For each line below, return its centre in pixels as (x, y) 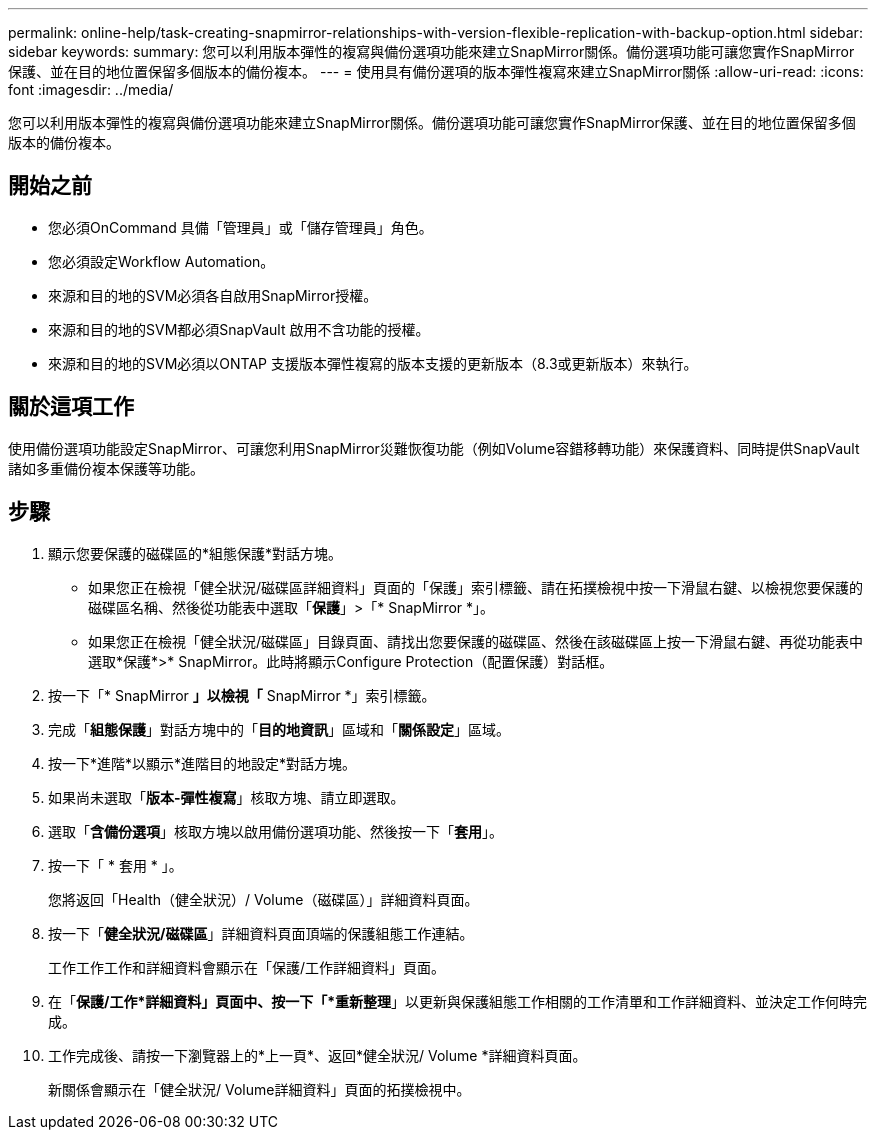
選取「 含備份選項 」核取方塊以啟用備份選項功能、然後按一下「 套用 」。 (275, 831)
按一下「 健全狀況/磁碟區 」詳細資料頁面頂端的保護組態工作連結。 (261, 933)
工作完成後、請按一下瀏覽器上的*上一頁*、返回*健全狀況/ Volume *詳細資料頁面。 (317, 1055)
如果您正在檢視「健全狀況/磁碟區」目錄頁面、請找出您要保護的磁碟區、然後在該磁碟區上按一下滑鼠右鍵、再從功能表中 (476, 641)
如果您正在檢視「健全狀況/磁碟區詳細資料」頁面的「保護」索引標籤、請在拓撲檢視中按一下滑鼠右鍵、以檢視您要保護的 (476, 587)
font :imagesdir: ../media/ (91, 89)
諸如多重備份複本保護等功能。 (106, 468)
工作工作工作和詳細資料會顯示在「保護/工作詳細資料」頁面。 (247, 967)
